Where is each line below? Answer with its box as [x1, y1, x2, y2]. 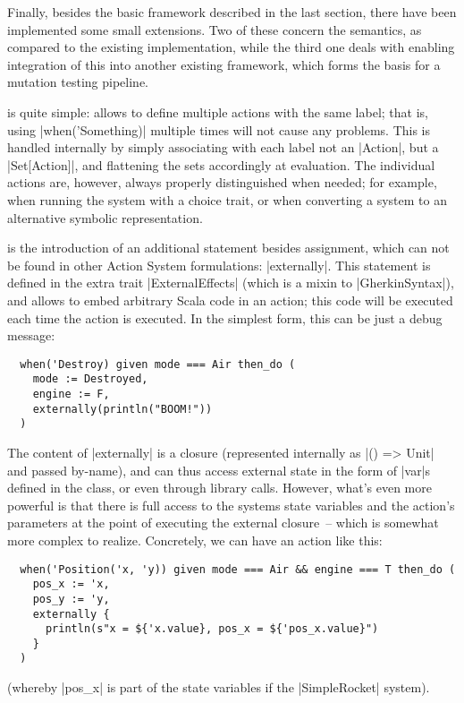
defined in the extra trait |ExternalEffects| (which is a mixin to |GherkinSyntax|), [7, 273, 454, 292]
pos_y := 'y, [32, 592, 110, 605]
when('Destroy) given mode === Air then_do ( [20, 357, 296, 371]
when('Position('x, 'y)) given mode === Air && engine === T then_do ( [20, 562, 456, 576]
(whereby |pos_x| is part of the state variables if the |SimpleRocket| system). [7, 678, 430, 697]
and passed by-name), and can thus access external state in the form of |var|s [7, 460, 431, 479]
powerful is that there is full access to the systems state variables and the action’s [7, 495, 455, 514]
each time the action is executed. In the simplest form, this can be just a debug [7, 308, 443, 327]
